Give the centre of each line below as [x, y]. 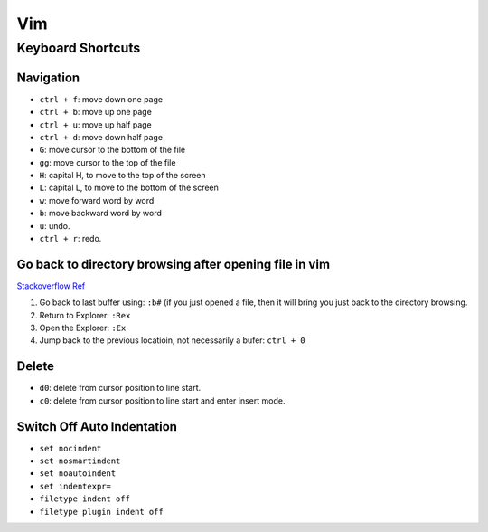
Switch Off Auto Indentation [97, 427]
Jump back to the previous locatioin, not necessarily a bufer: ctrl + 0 [173, 340]
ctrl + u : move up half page [96, 124]
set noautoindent [78, 474]
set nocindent [70, 448]
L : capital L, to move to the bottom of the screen [129, 188]
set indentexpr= [75, 486]
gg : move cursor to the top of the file [108, 162]
